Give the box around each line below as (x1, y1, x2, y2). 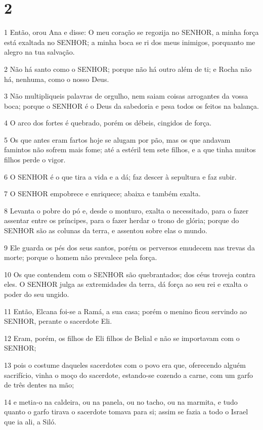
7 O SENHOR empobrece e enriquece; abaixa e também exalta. (4, 188, 201, 199)
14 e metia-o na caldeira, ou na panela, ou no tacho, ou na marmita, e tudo (4, 396, 238, 407)
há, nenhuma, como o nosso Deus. (4, 73, 109, 84)
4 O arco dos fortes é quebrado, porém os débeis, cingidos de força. (4, 117, 212, 128)
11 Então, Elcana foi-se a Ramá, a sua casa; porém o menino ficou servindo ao (4, 306, 247, 316)
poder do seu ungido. (4, 289, 69, 299)
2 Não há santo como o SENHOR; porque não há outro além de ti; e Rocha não (4, 63, 252, 74)
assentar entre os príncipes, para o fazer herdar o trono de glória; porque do (4, 215, 239, 226)
